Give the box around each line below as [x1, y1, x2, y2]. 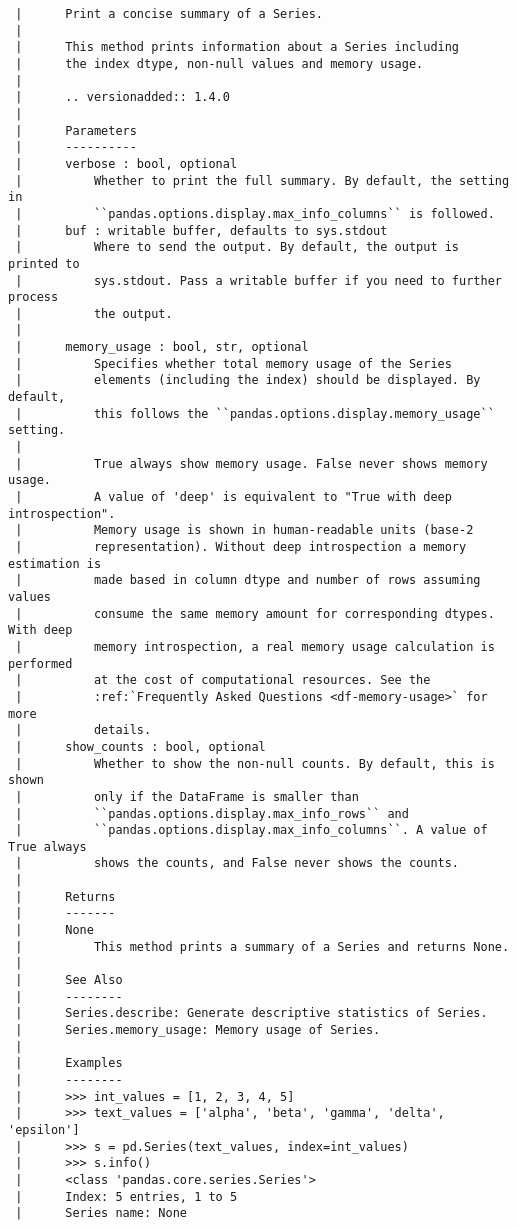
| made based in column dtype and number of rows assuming [15, 573, 481, 588]
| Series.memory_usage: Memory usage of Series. [15, 1023, 381, 1038]
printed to [8, 256, 80, 271]
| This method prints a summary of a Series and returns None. [15, 939, 510, 954]
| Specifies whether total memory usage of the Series [15, 356, 452, 371]
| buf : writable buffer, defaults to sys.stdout [15, 223, 388, 238]
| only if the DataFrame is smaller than [15, 789, 359, 804]
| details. [15, 723, 152, 738]
